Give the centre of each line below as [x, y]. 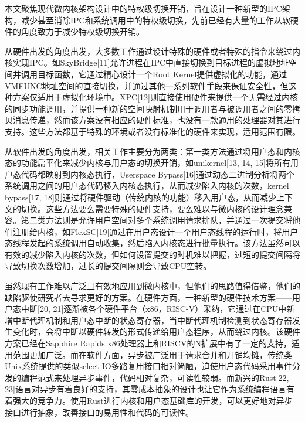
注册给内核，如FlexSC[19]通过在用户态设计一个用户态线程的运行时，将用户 [155, 231]
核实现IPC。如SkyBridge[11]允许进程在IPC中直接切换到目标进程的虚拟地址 [147, 62]
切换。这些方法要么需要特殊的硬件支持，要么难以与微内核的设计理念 [152, 208]
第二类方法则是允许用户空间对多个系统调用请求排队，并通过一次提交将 [156, 220]
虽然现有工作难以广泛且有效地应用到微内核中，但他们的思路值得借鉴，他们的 [152, 286]
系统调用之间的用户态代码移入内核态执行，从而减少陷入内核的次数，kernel [147, 186]
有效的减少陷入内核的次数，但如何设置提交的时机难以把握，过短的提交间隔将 [152, 254]
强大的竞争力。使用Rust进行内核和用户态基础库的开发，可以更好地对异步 [152, 400]
